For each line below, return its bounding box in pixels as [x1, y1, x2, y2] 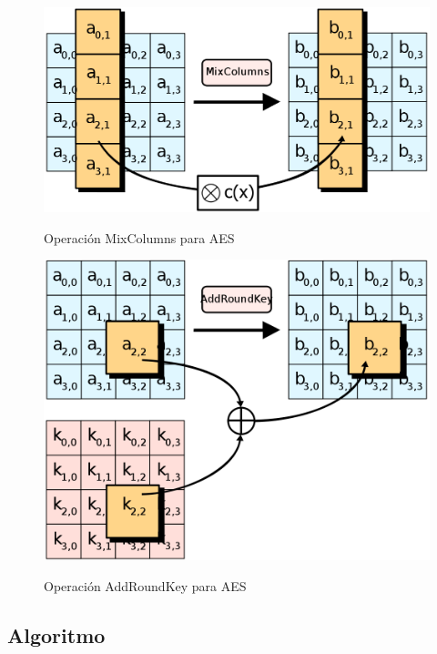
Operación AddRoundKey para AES [44, 576, 247, 595]
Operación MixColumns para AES [44, 228, 235, 247]
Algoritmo [7, 620, 106, 649]
